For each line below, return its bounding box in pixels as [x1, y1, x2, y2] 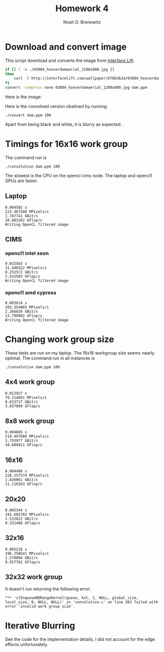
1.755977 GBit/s [5, 438, 38, 443]
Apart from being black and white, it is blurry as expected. [5, 122, 122, 127]
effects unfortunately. [5, 641, 49, 647]
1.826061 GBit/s [5, 477, 38, 483]
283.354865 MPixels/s [5, 305, 49, 310]
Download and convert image [5, 41, 127, 52]
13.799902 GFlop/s [5, 313, 42, 318]
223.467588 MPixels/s [5, 209, 49, 214]
